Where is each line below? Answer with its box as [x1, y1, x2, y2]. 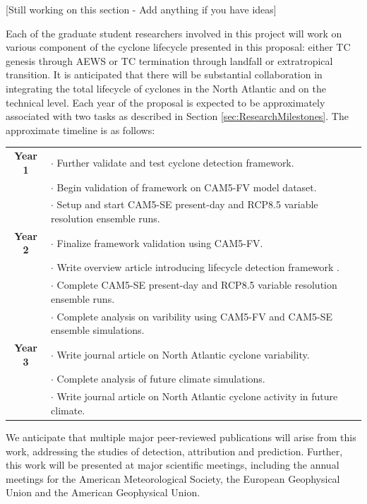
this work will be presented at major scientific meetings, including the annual [6, 457, 339, 472]
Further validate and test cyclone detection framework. [56, 155, 294, 169]
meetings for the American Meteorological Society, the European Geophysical [6, 471, 340, 486]
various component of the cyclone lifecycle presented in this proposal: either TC [6, 40, 351, 54]
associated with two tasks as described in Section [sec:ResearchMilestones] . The [6, 109, 349, 124]
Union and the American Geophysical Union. [6, 485, 200, 500]
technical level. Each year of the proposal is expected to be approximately [6, 95, 325, 109]
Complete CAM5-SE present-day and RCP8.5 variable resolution [56, 277, 337, 292]
